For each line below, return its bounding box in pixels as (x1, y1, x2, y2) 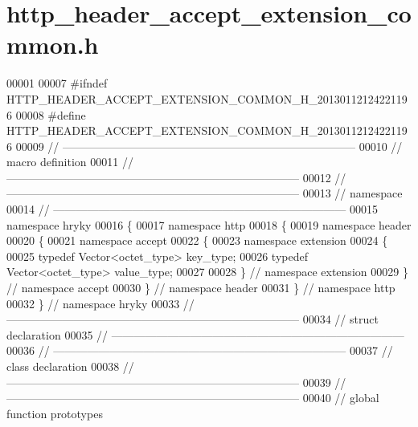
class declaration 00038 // (6, 358, 134, 374)
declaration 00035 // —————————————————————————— (6, 326, 404, 343)
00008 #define (15, 106, 86, 123)
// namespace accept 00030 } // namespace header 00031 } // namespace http (6, 279, 395, 296)
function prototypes (6, 405, 103, 421)
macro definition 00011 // (6, 153, 133, 170)
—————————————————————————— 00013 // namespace (6, 185, 403, 201)
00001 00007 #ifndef (6, 75, 108, 91)
